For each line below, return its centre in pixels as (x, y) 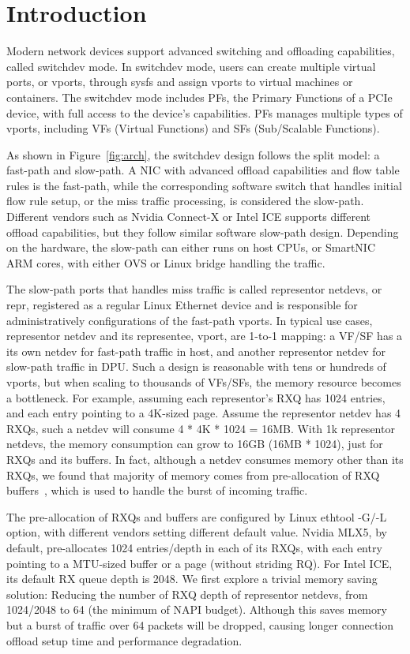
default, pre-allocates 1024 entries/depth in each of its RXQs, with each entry (194, 547)
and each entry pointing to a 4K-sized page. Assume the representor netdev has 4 (204, 413)
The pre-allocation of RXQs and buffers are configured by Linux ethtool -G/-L (197, 516)
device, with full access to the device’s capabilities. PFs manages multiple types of (205, 112)
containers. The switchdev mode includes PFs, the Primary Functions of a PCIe (199, 97)
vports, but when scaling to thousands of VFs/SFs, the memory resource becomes (204, 382)
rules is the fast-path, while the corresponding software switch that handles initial (204, 185)
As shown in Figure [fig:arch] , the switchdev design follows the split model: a (193, 154)
